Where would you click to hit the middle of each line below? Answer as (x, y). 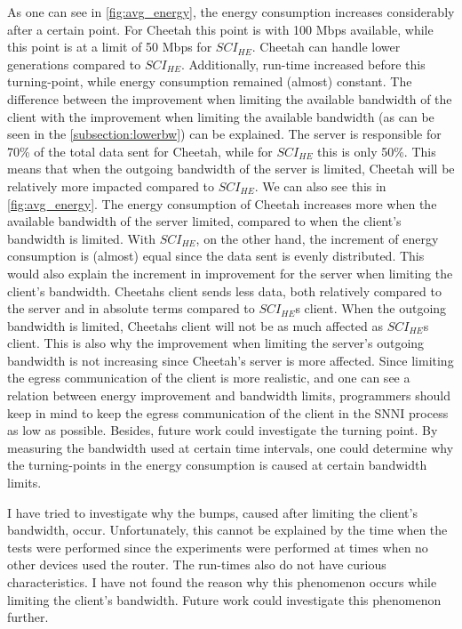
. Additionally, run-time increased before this (303, 64)
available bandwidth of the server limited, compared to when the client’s (204, 221)
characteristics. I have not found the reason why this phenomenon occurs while (222, 582)
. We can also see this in (320, 185)
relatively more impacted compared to (111, 185)
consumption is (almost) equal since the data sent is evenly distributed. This (216, 256)
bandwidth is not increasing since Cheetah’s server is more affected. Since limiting (231, 360)
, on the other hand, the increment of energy (317, 238)
